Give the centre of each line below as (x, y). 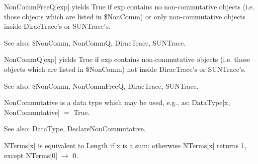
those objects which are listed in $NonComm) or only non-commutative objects (125, 16)
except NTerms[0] (31, 155)
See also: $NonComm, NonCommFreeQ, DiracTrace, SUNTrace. (101, 85)
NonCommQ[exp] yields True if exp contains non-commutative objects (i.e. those (127, 59)
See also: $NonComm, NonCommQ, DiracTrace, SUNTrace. (95, 42)
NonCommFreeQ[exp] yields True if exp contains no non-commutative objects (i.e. (129, 6)
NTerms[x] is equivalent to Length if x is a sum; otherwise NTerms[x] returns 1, (125, 145)
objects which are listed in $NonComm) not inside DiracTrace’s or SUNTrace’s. (125, 69)
